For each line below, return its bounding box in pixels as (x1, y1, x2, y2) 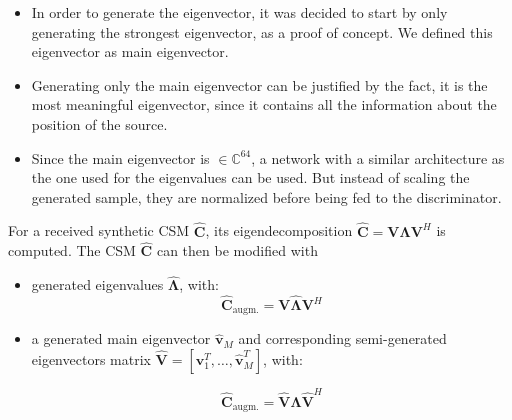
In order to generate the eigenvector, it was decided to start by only (31, 2, 448, 22)
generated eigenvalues (31, 274, 164, 295)
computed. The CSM (8, 240, 136, 261)
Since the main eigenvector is (31, 147, 210, 168)
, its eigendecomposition (205, 220, 353, 241)
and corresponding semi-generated (238, 328, 447, 349)
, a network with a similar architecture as (251, 147, 505, 168)
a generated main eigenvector (31, 328, 211, 349)
